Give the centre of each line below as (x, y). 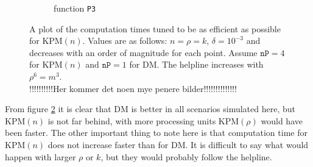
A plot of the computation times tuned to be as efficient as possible (155, 28)
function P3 (75, 8)
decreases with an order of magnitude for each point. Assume (143, 52)
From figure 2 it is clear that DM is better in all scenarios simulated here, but (150, 109)
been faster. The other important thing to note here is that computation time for (156, 133)
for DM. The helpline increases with (196, 64)
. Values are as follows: (125, 41)
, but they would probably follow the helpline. (186, 156)
